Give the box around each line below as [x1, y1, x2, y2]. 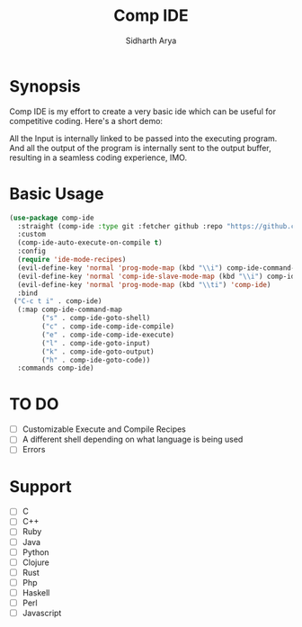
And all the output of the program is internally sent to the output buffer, [9, 142, 271, 153]
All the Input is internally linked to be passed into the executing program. [9, 132, 278, 144]
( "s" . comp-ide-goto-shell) [41, 314, 151, 323]
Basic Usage [9, 184, 104, 203]
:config [17, 246, 47, 256]
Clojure [22, 557, 49, 568]
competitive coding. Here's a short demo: [9, 115, 164, 126]
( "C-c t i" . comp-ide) [13, 297, 102, 306]
